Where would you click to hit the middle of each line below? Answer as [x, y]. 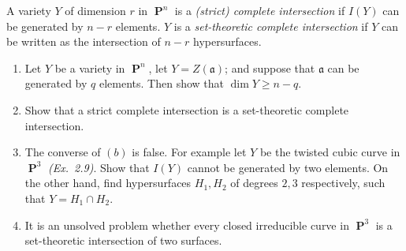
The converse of [63, 152]
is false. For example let [189, 152]
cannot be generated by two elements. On [288, 167]
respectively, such [343, 183]
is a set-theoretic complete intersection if [271, 26]
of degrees [254, 183]
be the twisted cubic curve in [330, 152]
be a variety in [90, 67]
